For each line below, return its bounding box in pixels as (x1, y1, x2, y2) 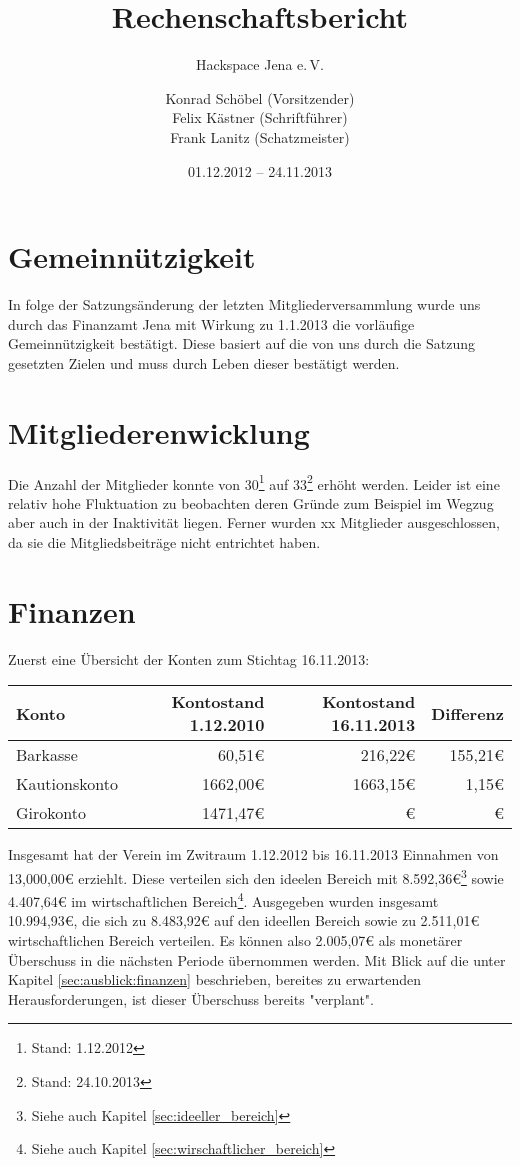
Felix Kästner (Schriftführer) (172, 107, 348, 128)
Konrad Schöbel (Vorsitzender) (165, 87, 355, 108)
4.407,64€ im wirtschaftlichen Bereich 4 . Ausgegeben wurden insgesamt (8, 888, 439, 911)
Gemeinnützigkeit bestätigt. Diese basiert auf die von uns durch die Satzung (8, 333, 475, 354)
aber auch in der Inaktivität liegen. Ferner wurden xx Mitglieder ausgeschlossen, (8, 512, 500, 533)
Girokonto (16, 801, 86, 825)
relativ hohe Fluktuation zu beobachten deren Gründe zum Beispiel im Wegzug (8, 492, 494, 513)
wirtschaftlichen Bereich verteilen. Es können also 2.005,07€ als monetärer (8, 929, 463, 950)
